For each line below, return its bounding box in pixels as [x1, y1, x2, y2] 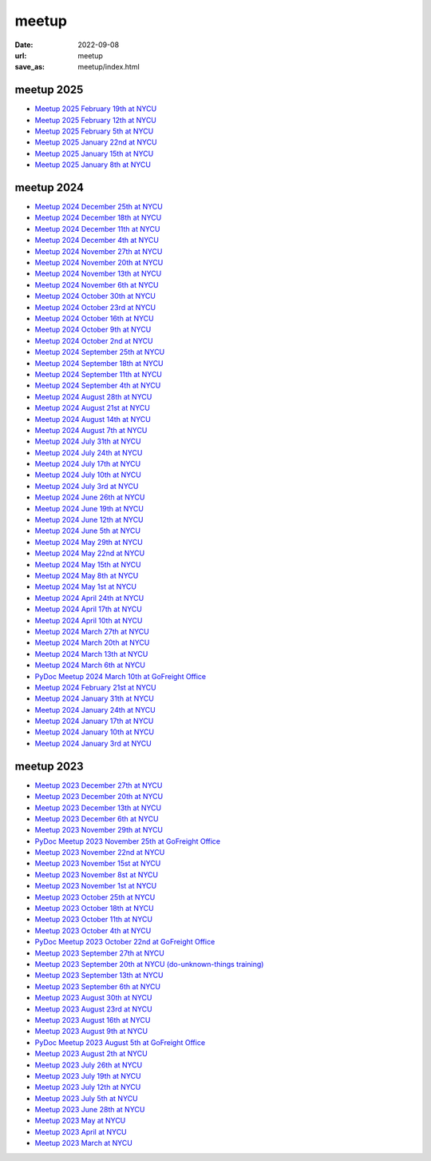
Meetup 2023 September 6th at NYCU [34, 981, 161, 991]
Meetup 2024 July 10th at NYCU [34, 470, 141, 479]
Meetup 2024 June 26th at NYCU [34, 492, 145, 503]
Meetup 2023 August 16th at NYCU [34, 1015, 151, 1024]
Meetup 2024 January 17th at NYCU [34, 716, 154, 726]
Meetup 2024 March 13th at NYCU [34, 649, 148, 658]
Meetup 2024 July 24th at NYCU [34, 447, 143, 457]
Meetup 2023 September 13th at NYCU [34, 971, 164, 980]
